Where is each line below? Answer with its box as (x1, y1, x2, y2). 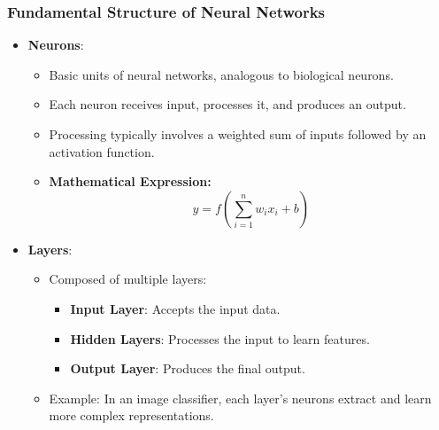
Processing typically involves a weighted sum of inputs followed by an (49, 125, 427, 143)
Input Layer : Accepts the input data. (70, 299, 281, 317)
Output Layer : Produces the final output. (70, 359, 305, 378)
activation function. (49, 142, 155, 160)
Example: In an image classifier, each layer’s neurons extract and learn (49, 388, 432, 407)
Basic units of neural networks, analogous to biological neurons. (49, 65, 394, 83)
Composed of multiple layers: (49, 270, 207, 288)
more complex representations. (49, 406, 214, 425)
